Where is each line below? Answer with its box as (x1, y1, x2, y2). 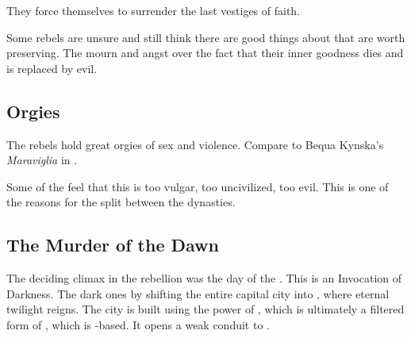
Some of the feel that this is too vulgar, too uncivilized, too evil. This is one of (6, 178, 389, 194)
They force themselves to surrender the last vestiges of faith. (6, 2, 301, 18)
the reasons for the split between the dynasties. (6, 194, 236, 210)
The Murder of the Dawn (6, 232, 219, 257)
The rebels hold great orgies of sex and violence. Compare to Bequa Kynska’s (6, 136, 384, 152)
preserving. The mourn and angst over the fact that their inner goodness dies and (6, 44, 404, 61)
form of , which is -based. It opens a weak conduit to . (6, 316, 270, 332)
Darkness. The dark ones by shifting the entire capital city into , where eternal (6, 285, 390, 302)
